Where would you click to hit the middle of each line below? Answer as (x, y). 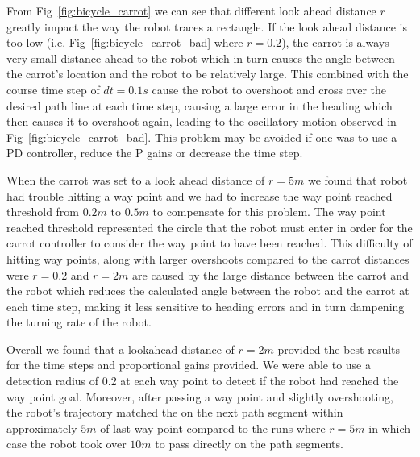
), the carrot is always (335, 42)
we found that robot (358, 179)
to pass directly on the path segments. (249, 444)
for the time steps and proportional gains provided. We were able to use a (189, 365)
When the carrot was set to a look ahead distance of (136, 179)
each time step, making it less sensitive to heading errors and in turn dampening (206, 306)
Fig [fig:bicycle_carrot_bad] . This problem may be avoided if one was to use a (202, 137)
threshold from (43, 212)
